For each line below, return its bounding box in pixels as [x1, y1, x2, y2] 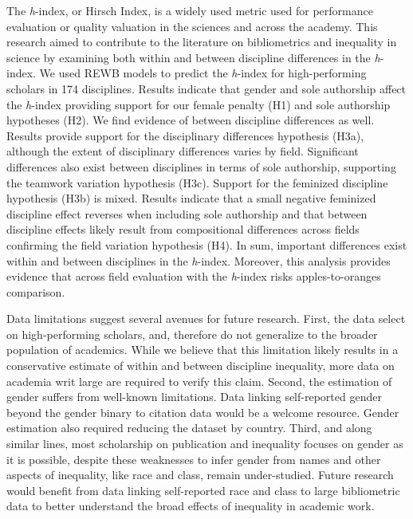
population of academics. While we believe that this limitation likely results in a [6, 341, 399, 358]
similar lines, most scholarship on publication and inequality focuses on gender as [6, 435, 403, 452]
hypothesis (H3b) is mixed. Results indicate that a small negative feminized [6, 190, 376, 206]
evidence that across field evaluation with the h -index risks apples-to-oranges [6, 268, 381, 285]
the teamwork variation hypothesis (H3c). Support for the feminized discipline [6, 174, 388, 191]
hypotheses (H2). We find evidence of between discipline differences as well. [6, 112, 375, 128]
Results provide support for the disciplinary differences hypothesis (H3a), [6, 127, 364, 144]
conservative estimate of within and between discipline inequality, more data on [6, 357, 395, 374]
